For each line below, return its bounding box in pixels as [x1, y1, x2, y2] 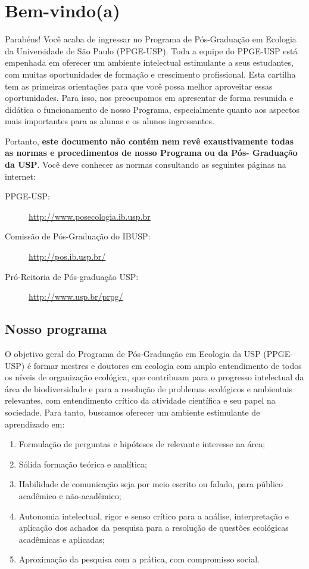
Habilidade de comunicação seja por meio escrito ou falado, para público [18, 478, 283, 490]
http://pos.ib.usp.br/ [29, 250, 106, 263]
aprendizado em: [5, 417, 65, 430]
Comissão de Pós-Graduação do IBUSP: [5, 230, 151, 242]
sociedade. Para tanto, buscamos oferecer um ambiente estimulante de [5, 405, 260, 418]
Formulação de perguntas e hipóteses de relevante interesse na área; [18, 438, 266, 450]
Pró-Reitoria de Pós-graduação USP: [5, 270, 139, 282]
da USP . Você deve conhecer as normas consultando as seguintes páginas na [5, 158, 286, 171]
